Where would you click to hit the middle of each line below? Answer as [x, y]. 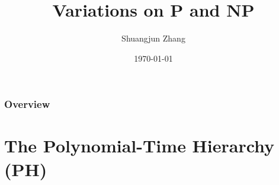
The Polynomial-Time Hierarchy [139, 146]
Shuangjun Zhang [153, 38]
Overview [27, 104]
